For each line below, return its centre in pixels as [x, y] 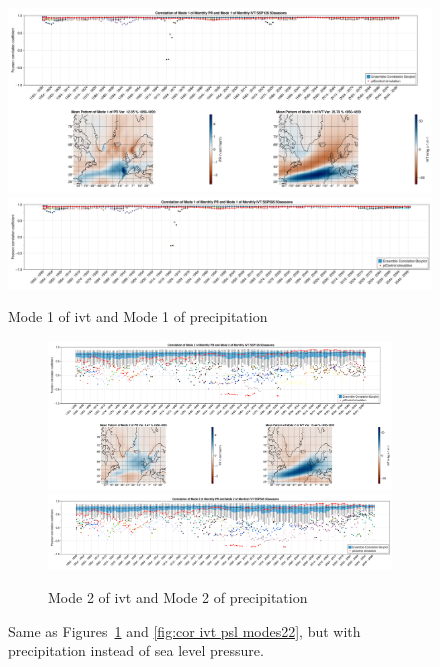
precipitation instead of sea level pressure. [136, 650]
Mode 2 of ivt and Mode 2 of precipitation [178, 597]
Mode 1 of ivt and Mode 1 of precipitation [138, 316]
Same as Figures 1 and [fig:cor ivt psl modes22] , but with [184, 630]
